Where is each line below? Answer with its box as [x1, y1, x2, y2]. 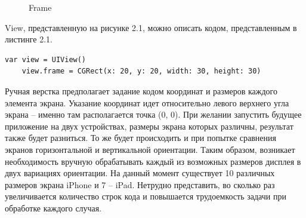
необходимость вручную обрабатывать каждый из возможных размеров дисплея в [5, 155, 301, 167]
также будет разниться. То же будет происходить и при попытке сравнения [5, 131, 276, 144]
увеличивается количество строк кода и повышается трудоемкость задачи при [5, 190, 286, 202]
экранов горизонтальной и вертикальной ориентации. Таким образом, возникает [5, 143, 295, 155]
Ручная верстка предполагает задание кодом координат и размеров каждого [5, 84, 277, 97]
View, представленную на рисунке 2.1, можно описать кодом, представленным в [5, 21, 297, 33]
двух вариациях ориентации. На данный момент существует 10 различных [5, 167, 275, 179]
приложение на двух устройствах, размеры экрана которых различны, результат [5, 119, 293, 132]
